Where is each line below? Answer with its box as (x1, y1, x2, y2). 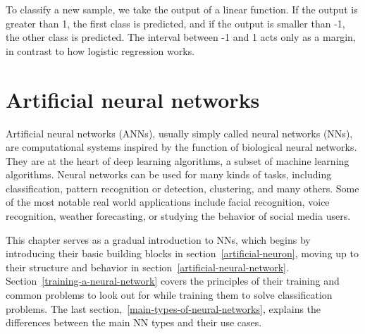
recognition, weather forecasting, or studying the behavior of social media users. (6, 209, 351, 223)
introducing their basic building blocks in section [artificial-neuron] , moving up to (6, 246, 359, 261)
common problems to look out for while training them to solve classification (6, 287, 333, 302)
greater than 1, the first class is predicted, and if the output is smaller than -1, (6, 16, 345, 30)
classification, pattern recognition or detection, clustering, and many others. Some (6, 180, 359, 195)
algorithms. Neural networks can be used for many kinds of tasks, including (6, 167, 332, 182)
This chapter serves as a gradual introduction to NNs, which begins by (6, 232, 311, 247)
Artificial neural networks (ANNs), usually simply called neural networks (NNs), (6, 125, 353, 140)
